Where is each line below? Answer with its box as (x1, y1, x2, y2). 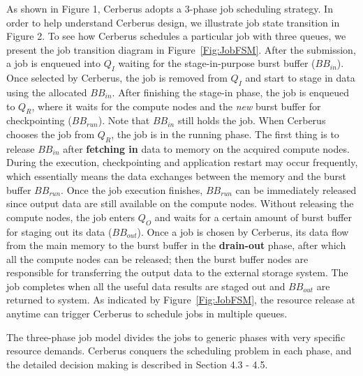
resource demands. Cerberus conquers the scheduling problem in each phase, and (6, 343, 352, 358)
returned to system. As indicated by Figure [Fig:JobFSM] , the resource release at (6, 292, 355, 307)
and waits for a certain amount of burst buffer (154, 209, 353, 224)
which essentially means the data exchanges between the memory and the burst (6, 168, 346, 183)
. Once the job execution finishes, (61, 182, 203, 197)
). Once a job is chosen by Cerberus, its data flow (137, 224, 349, 239)
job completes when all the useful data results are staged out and (6, 278, 286, 293)
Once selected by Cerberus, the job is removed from (6, 70, 228, 85)
